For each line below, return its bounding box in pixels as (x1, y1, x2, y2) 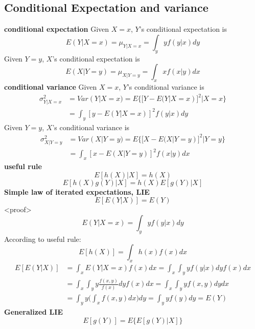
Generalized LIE (4, 306, 63, 317)
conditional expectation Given (4, 24, 109, 34)
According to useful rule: (4, 233, 81, 244)
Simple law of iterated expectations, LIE (4, 186, 150, 197)
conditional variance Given (4, 81, 97, 92)
